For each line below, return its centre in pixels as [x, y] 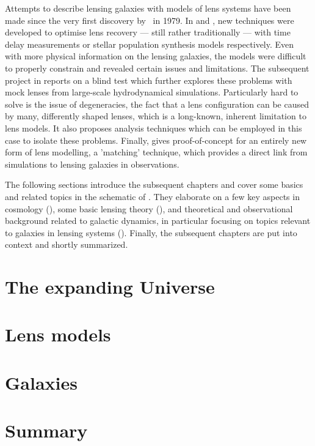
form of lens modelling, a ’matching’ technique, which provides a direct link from [156, 152]
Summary [46, 430]
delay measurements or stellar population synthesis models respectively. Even [150, 44]
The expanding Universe [110, 287]
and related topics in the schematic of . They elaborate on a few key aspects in [152, 196]
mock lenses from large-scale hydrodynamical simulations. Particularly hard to [152, 92]
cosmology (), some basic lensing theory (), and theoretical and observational [149, 208]
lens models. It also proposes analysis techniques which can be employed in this [154, 128]
